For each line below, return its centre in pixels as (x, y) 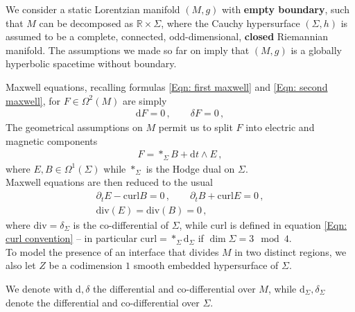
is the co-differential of (121, 224)
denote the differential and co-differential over (103, 302)
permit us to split (196, 127)
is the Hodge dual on (190, 168)
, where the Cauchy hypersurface (231, 23)
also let (21, 265)
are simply (145, 100)
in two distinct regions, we (291, 251)
